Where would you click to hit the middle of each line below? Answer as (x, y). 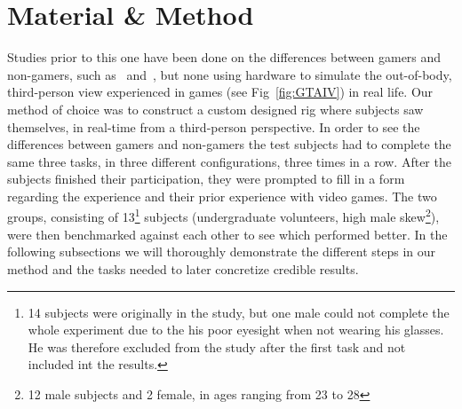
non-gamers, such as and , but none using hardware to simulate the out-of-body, (230, 74)
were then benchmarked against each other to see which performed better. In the (227, 234)
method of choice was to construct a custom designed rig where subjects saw (215, 109)
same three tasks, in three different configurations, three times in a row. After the (229, 161)
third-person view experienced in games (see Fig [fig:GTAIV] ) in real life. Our (220, 92)
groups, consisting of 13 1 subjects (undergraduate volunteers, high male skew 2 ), (223, 216)
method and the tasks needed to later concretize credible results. (183, 268)
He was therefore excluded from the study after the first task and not (217, 346)
